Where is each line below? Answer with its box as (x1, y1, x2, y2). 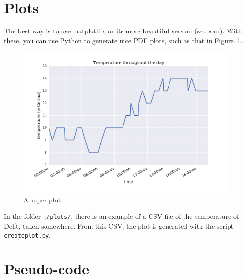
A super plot (23, 195, 61, 205)
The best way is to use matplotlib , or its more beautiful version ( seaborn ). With (4, 26, 242, 36)
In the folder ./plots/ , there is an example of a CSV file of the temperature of (4, 211, 239, 221)
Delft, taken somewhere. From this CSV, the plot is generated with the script (4, 220, 234, 231)
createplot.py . (4, 230, 51, 240)
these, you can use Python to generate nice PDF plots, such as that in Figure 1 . (4, 35, 243, 45)
